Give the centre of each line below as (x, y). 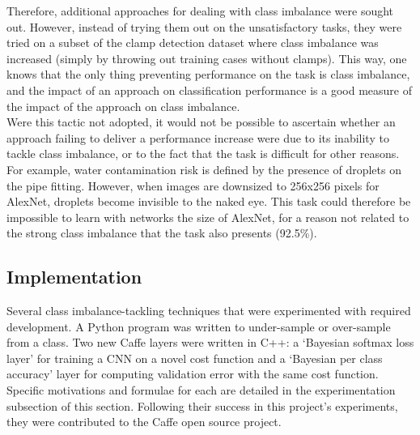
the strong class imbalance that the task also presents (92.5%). (162, 233)
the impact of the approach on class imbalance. (123, 106)
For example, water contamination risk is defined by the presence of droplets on (204, 169)
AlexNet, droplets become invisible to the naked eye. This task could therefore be (209, 201)
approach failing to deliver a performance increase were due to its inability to (198, 137)
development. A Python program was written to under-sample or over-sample (199, 326)
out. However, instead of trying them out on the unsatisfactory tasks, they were (204, 26)
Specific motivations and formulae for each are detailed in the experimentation (201, 390)
